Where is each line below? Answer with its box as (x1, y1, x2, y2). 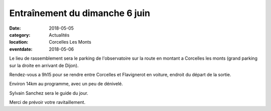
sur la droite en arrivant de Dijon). (9, 62, 79, 68)
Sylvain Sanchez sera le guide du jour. (9, 90, 88, 96)
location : (9, 39, 29, 45)
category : (9, 32, 31, 38)
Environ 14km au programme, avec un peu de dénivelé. (9, 81, 123, 87)
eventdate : (9, 46, 33, 52)
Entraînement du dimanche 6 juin (9, 8, 151, 19)
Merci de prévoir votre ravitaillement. (9, 99, 85, 105)
